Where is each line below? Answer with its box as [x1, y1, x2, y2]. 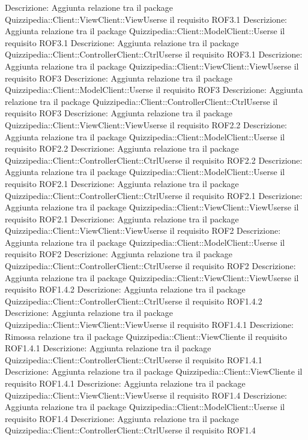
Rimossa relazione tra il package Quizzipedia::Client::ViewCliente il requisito [5, 330, 287, 342]
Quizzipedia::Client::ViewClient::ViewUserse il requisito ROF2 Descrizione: [5, 224, 281, 237]
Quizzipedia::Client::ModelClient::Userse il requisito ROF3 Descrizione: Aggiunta [5, 83, 303, 96]
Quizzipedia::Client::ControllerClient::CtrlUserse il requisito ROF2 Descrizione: [5, 260, 296, 272]
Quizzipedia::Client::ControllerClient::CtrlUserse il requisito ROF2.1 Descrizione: [5, 189, 303, 201]
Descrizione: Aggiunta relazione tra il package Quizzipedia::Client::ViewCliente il [5, 365, 303, 378]
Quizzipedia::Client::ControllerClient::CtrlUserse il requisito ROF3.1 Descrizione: [5, 48, 303, 61]
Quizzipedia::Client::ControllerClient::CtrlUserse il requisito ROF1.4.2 [5, 294, 262, 307]
